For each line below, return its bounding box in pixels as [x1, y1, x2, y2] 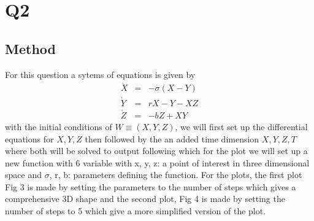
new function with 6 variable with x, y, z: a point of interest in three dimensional [5, 156, 310, 169]
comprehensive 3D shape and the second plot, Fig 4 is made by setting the [5, 192, 285, 205]
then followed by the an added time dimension [85, 132, 259, 145]
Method [5, 39, 56, 58]
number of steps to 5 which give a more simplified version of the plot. [5, 204, 266, 217]
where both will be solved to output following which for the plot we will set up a [5, 144, 308, 157]
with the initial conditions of [5, 120, 112, 133]
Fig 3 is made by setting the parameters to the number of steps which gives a [5, 180, 296, 193]
